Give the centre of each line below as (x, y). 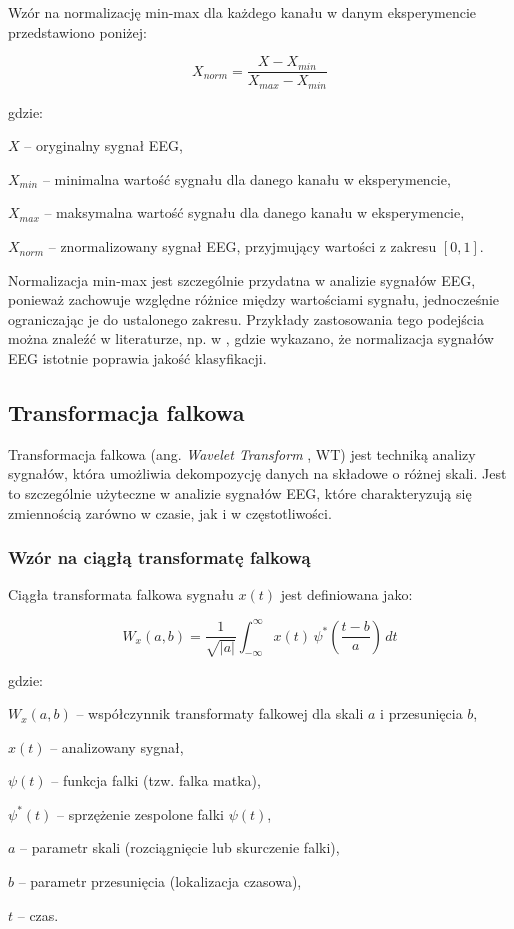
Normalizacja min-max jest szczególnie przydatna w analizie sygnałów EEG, (242, 279)
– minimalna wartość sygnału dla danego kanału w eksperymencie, (246, 178)
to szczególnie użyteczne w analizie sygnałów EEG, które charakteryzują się (240, 493)
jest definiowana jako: (346, 594)
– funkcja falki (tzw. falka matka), (156, 780)
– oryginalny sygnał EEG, (103, 145)
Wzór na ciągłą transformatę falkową (159, 557)
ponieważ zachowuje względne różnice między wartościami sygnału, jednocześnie (254, 299)
